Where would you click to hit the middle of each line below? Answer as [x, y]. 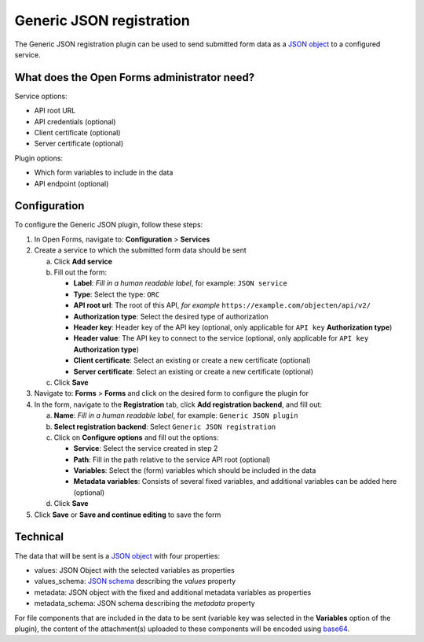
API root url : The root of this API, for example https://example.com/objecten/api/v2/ [222, 305]
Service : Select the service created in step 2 [146, 448]
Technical [39, 537]
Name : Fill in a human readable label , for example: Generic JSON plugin [176, 415]
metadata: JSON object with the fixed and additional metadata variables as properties [173, 592]
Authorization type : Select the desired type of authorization [171, 316]
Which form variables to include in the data [104, 172]
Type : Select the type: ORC [117, 294]
